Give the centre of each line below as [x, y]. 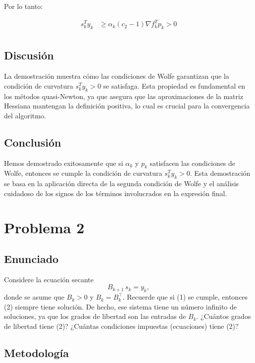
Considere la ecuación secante [49, 279]
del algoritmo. [25, 115]
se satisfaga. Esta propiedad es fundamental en [174, 85]
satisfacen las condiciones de [193, 163]
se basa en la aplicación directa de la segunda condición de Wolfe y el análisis [122, 183]
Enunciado [31, 259]
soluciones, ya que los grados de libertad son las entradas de [95, 316]
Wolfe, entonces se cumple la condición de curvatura [83, 173]
